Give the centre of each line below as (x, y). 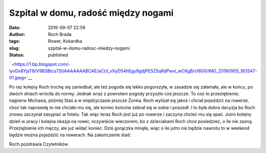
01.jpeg (17, 78)
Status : (17, 55)
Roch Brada (60, 34)
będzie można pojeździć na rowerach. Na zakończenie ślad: (70, 135)
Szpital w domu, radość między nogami (91, 13)
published (58, 55)
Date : (15, 28)
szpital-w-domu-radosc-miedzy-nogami (89, 48)
